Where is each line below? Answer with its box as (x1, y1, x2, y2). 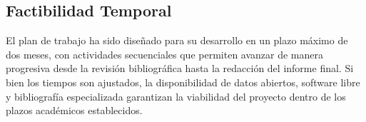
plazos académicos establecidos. (6, 103, 143, 118)
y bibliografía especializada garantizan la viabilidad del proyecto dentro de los (6, 88, 346, 103)
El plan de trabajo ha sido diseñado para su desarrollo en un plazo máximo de (6, 33, 348, 48)
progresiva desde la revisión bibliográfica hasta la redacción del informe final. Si (6, 61, 354, 76)
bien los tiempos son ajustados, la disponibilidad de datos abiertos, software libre (6, 74, 360, 89)
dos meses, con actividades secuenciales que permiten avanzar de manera (6, 46, 324, 61)
